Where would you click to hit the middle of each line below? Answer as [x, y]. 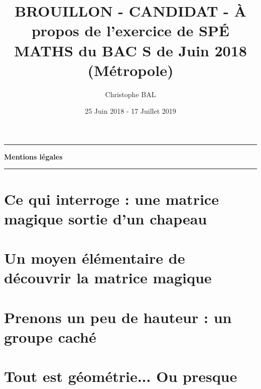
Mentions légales [33, 156]
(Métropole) [130, 70]
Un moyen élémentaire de [95, 258]
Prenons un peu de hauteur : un [118, 317]
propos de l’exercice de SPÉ [130, 30]
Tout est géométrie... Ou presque [121, 376]
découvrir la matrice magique [108, 278]
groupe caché [50, 336]
